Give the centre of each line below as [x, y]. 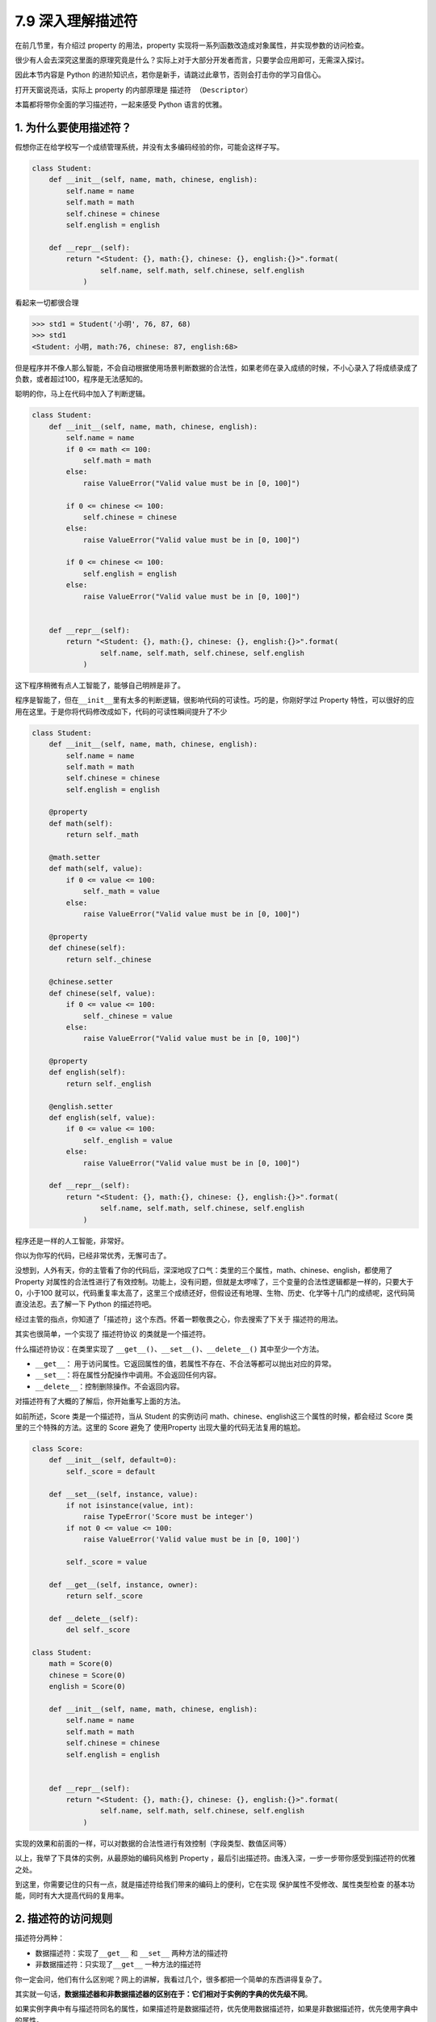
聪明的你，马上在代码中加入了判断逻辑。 [82, 394]
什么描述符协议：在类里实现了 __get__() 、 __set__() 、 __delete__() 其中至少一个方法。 [169, 1349]
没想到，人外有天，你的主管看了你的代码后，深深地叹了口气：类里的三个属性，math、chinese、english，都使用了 [204, 1271]
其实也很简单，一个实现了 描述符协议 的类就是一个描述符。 [112, 1334]
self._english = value [128, 1140]
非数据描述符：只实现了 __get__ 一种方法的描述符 [118, 1965]
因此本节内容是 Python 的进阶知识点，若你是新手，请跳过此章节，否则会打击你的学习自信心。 [170, 75]
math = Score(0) [81, 1664]
